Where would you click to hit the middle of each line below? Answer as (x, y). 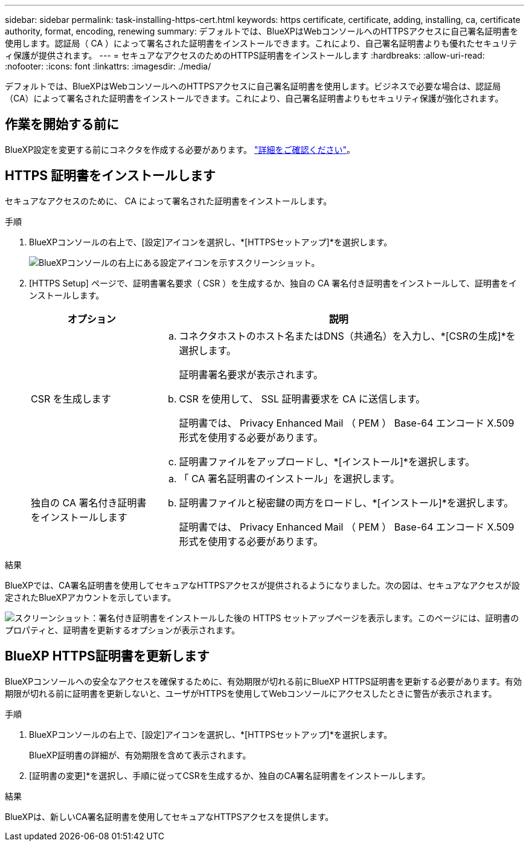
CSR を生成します (71, 399)
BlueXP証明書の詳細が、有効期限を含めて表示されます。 (140, 755)
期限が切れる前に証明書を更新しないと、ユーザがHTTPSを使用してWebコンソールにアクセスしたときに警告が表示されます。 (251, 693)
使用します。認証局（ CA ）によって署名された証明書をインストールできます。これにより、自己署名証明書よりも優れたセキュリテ (261, 43)
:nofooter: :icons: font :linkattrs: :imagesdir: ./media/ (108, 66)
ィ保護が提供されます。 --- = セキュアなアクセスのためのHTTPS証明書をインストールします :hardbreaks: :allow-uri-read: (245, 55)
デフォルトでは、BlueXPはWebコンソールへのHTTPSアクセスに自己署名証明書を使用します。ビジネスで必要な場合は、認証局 (253, 86)
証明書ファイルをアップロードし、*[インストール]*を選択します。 (327, 461)
